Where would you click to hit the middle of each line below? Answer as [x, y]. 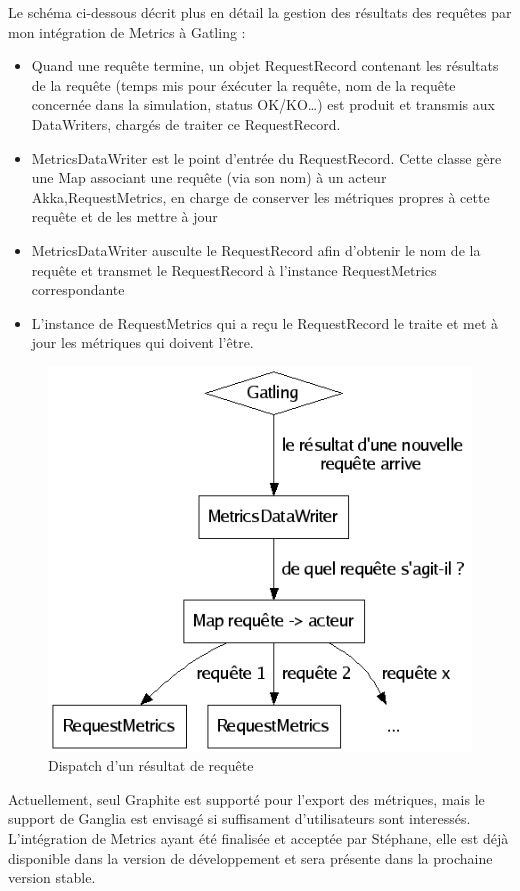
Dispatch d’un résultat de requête [151, 765]
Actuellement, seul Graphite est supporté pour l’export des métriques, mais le [246, 798]
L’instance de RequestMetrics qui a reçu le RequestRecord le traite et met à [265, 322]
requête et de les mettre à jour [124, 216]
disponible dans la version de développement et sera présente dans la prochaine [250, 857]
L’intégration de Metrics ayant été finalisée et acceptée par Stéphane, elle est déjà [258, 838]
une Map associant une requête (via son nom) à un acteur [209, 177]
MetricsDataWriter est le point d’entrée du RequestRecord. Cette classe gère [266, 157]
